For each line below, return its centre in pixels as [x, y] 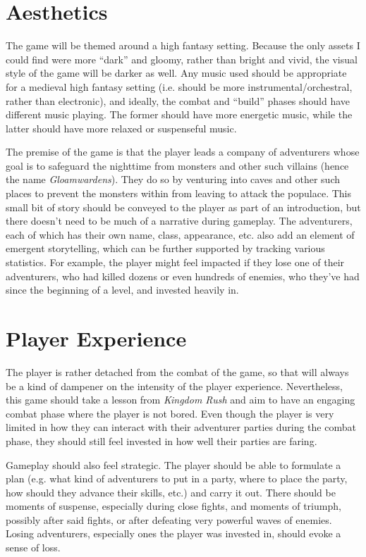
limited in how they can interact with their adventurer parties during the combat [181, 427]
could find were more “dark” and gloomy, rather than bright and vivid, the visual [182, 59]
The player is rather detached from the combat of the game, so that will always [177, 371]
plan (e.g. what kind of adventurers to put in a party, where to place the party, [177, 478]
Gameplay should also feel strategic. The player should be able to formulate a [173, 464]
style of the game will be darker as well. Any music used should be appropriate [176, 73]
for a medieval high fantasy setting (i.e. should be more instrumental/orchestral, [179, 86]
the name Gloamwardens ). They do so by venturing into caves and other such [173, 179]
